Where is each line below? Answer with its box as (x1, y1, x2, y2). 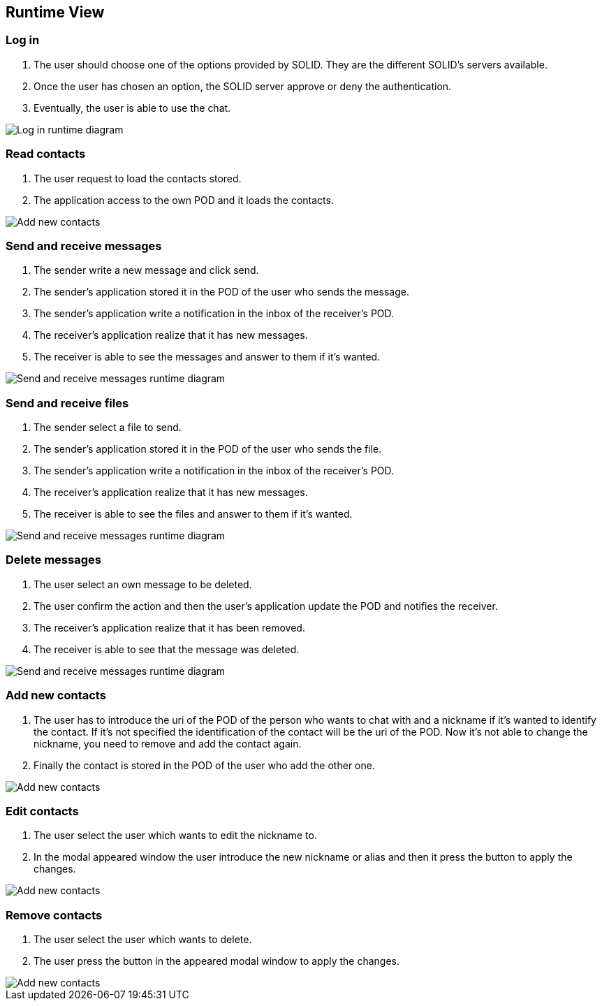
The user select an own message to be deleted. (34, 578, 252, 590)
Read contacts (6, 147, 86, 161)
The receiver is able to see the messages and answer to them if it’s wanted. (34, 351, 381, 363)
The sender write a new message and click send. (34, 264, 259, 277)
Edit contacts (6, 803, 79, 818)
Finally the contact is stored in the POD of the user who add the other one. (34, 759, 375, 771)
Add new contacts (6, 688, 106, 703)
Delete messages (6, 553, 101, 567)
